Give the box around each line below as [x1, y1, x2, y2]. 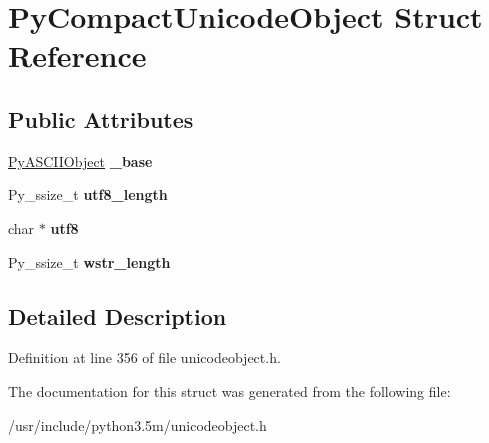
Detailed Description [8, 300, 227, 331]
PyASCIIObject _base [8, 150, 153, 171]
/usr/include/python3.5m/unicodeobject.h [8, 414, 267, 435]
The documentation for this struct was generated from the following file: [8, 380, 451, 401]
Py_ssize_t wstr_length [8, 251, 171, 272]
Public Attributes [8, 103, 194, 134]
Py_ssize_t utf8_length [8, 184, 168, 205]
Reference [8, 35, 147, 76]
